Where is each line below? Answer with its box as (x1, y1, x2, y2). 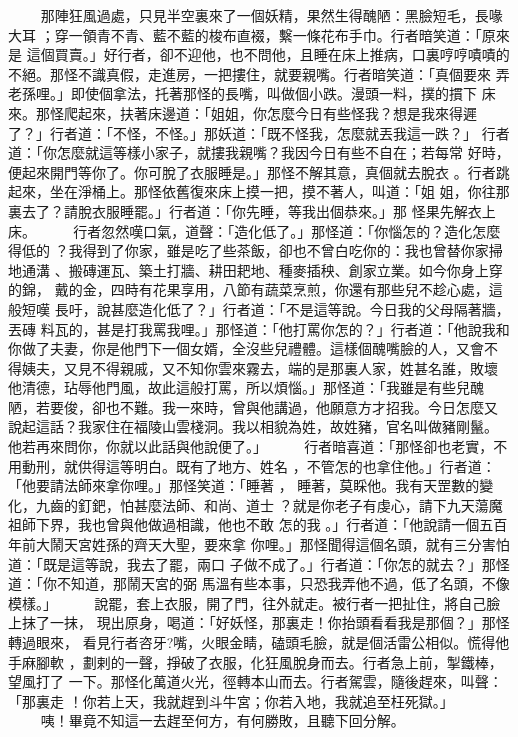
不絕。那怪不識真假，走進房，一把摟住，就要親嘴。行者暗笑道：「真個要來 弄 (8, 63, 510, 84)
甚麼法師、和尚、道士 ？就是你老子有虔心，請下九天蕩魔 (133, 494, 503, 515)
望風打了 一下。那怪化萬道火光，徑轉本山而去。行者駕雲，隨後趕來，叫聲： (8, 671, 503, 692)
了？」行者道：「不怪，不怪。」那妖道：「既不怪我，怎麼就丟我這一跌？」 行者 (8, 122, 510, 143)
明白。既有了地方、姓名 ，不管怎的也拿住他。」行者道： (133, 455, 496, 476)
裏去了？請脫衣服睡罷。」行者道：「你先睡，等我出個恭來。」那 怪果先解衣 (8, 200, 482, 221)
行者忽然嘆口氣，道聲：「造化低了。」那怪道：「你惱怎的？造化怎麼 (73, 220, 501, 241)
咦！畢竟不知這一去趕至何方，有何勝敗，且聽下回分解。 (40, 710, 405, 731)
